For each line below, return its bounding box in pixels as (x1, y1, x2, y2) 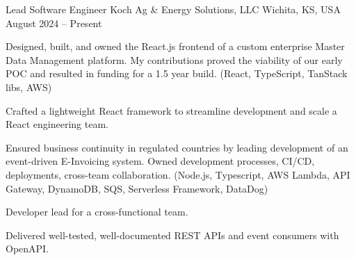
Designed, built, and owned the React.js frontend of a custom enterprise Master (6, 39, 345, 54)
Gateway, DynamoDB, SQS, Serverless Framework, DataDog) (6, 181, 268, 195)
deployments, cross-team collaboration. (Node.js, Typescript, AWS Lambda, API (6, 167, 350, 181)
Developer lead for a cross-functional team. (6, 204, 188, 219)
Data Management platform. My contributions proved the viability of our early (6, 52, 343, 67)
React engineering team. (6, 117, 108, 131)
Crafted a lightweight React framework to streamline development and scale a (6, 103, 337, 117)
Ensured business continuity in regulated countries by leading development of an (6, 140, 348, 154)
